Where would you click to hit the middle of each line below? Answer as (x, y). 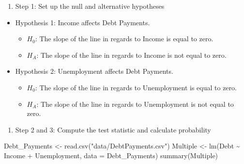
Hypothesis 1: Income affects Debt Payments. (83, 22)
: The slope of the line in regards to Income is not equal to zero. (131, 55)
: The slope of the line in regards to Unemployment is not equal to (135, 104)
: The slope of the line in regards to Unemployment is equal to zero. (136, 87)
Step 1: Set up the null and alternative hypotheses (90, 6)
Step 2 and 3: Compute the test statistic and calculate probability (113, 129)
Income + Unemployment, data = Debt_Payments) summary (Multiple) (111, 155)
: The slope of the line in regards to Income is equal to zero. (124, 39)
